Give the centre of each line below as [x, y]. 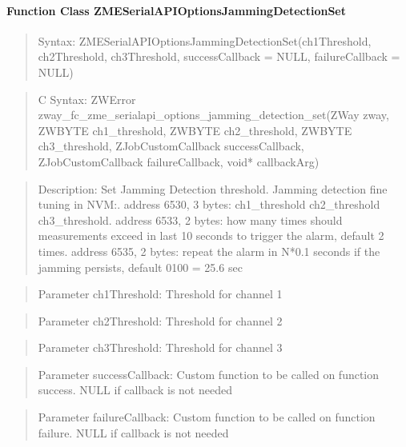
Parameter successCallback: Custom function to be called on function [209, 374]
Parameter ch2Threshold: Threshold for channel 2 [160, 320]
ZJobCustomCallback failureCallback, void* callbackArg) [179, 161]
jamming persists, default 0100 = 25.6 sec [140, 267]
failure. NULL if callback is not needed [133, 432]
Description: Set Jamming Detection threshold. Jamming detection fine [213, 188]
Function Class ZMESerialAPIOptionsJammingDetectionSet [176, 10]
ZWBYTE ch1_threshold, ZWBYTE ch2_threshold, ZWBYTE [195, 130]
